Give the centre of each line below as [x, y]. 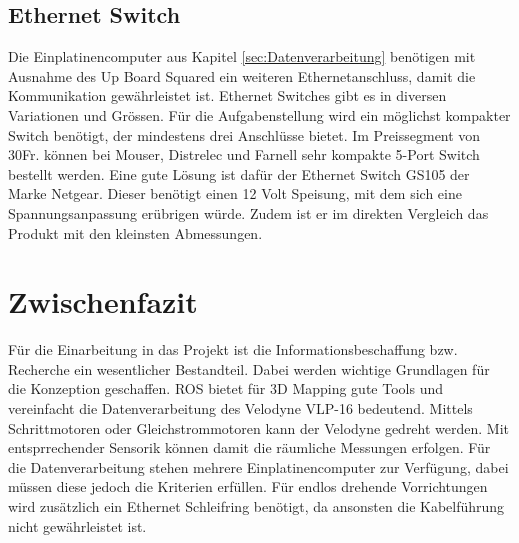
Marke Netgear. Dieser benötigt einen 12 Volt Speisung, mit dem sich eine [235, 193]
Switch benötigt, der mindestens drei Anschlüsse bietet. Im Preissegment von [244, 134]
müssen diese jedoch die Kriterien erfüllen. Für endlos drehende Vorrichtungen [248, 486]
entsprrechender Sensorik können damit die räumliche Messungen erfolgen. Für [249, 447]
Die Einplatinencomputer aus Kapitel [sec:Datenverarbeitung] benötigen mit [242, 56]
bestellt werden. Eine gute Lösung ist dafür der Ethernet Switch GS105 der [239, 173]
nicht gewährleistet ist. [77, 525]
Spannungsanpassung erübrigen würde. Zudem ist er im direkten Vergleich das [248, 212]
